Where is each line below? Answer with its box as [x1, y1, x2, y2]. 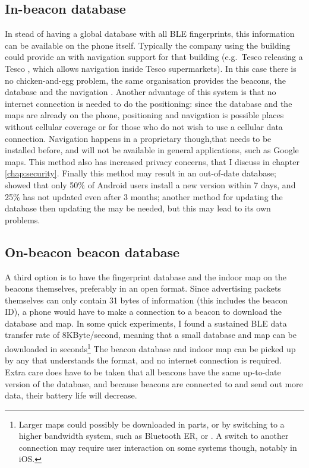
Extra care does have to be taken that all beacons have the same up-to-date [5, 365, 281, 378]
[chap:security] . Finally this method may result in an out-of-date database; [5, 167, 276, 179]
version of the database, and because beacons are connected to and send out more [5, 377, 303, 390]
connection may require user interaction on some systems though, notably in [18, 441, 297, 453]
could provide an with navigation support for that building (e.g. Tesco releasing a [5, 50, 303, 63]
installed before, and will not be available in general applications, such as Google [5, 144, 299, 156]
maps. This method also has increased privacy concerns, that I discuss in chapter [5, 155, 299, 167]
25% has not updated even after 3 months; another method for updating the [5, 190, 283, 203]
